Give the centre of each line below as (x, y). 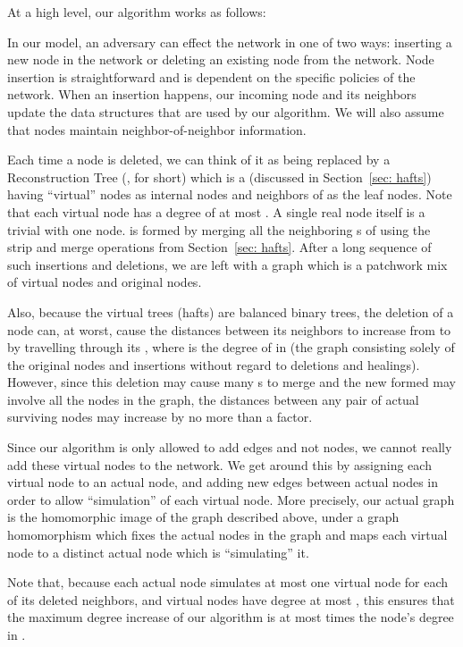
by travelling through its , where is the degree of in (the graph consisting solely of (231, 347)
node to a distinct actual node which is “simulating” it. (158, 552)
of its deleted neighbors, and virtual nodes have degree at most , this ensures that (231, 599)
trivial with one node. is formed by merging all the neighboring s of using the (219, 229)
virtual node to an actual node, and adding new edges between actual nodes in (223, 482)
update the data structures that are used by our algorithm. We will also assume (226, 111)
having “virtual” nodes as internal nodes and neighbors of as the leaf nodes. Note (230, 194)
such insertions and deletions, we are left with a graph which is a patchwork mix (227, 264)
